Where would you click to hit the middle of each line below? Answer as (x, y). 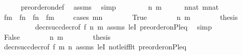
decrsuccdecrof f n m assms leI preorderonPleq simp (123, 27)
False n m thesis (57, 36)
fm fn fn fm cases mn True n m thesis (121, 17)
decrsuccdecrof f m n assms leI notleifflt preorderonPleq (95, 47)
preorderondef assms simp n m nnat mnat (120, 7)
